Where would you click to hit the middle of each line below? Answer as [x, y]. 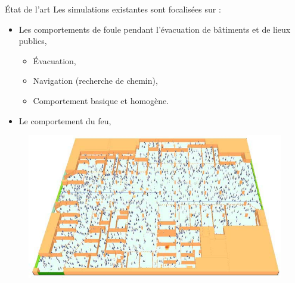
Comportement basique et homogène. [101, 100]
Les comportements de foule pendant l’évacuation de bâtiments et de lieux [155, 29]
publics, [33, 41]
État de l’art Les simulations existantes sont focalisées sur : [113, 9]
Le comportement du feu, [65, 120]
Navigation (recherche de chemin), [95, 81]
